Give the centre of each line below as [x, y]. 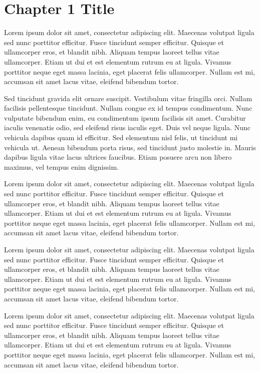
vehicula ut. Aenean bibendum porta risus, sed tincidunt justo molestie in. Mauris [130, 147]
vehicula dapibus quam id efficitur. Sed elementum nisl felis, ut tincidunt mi [121, 137]
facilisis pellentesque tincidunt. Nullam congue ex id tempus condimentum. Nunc [128, 108]
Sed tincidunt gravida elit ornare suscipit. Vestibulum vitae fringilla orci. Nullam [128, 98]
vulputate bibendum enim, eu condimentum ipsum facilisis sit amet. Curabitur [125, 117]
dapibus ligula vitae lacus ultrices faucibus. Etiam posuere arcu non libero [118, 157]
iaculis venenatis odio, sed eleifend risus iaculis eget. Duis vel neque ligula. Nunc [127, 127]
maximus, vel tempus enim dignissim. [61, 166]
